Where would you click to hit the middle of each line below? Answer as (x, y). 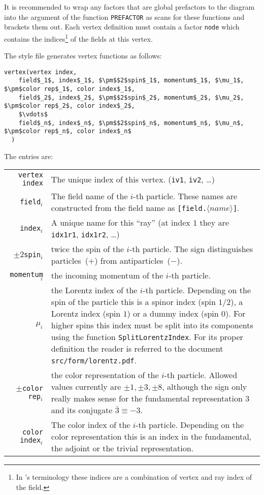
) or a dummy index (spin (173, 314)
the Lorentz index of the (94, 290)
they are (214, 223)
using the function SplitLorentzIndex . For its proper (147, 337)
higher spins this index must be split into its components (152, 325)
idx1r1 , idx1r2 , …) (85, 234)
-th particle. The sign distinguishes (191, 249)
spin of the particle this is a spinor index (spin (133, 302)
